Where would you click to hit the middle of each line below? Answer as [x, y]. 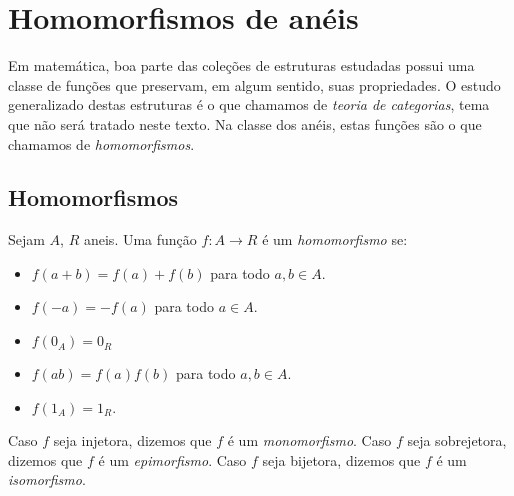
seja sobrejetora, [457, 440]
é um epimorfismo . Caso [172, 459]
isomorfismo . [47, 479]
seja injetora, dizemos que [132, 440]
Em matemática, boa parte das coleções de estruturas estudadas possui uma [241, 65]
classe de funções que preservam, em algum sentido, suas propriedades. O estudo [254, 84]
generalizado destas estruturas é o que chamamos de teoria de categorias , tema [249, 104]
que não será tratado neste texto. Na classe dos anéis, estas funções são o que [245, 123]
